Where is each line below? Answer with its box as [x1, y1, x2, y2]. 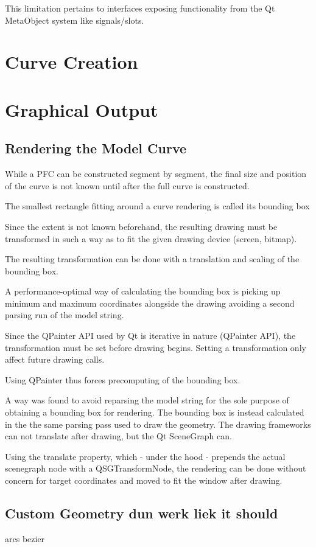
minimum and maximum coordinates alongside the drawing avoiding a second [5, 296, 295, 309]
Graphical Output [5, 97, 158, 122]
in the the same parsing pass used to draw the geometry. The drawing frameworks [5, 417, 311, 430]
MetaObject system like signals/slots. [5, 13, 144, 26]
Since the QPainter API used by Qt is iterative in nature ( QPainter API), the [5, 329, 296, 342]
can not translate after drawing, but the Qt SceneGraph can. [5, 430, 232, 442]
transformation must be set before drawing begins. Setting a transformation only [5, 341, 306, 354]
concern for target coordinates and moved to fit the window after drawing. [5, 474, 283, 487]
